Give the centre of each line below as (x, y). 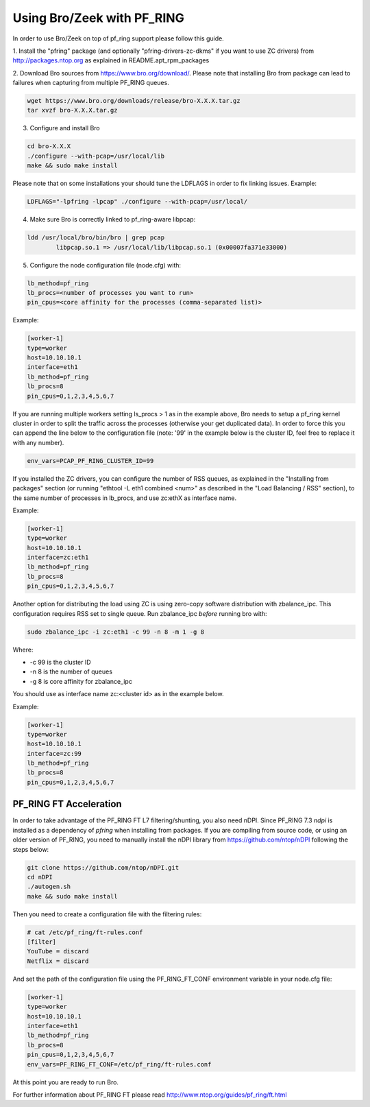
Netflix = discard (58, 961)
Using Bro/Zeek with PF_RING (98, 18)
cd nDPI (40, 877)
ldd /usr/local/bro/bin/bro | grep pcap (96, 238)
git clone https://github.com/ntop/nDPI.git (103, 867)
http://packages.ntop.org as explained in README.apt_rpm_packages (111, 60)
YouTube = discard (58, 951)
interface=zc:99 (54, 753)
